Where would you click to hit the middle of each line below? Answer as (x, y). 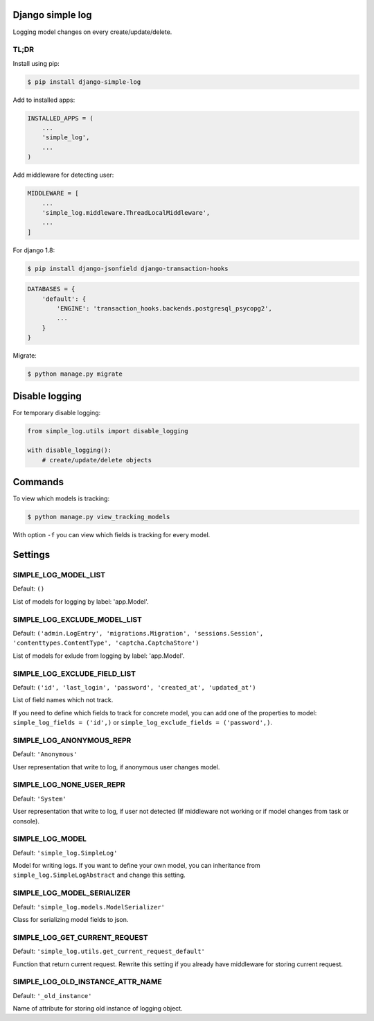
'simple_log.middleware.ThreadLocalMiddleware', (126, 212)
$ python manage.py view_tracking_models (99, 517)
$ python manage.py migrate (75, 374)
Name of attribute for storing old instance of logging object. (98, 1009)
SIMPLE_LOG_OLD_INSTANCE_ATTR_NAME (88, 982)
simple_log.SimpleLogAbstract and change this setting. (99, 875)
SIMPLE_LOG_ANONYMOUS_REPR (72, 740)
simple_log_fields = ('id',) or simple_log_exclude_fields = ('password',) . (143, 723)
